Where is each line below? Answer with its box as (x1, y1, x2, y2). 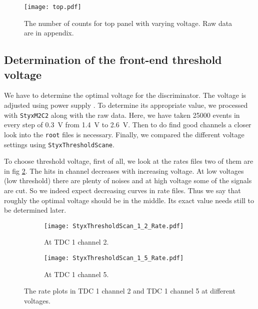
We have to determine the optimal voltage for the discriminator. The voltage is (4, 90, 246, 100)
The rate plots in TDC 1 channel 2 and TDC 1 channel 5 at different (24, 286, 235, 296)
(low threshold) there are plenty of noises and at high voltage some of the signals (4, 175, 252, 186)
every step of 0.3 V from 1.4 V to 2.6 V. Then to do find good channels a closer (4, 119, 251, 130)
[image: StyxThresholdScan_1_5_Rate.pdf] (44, 255, 184, 262)
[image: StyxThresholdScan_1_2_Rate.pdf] (44, 222, 184, 230)
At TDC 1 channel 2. (44, 237, 109, 247)
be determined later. (4, 205, 66, 215)
